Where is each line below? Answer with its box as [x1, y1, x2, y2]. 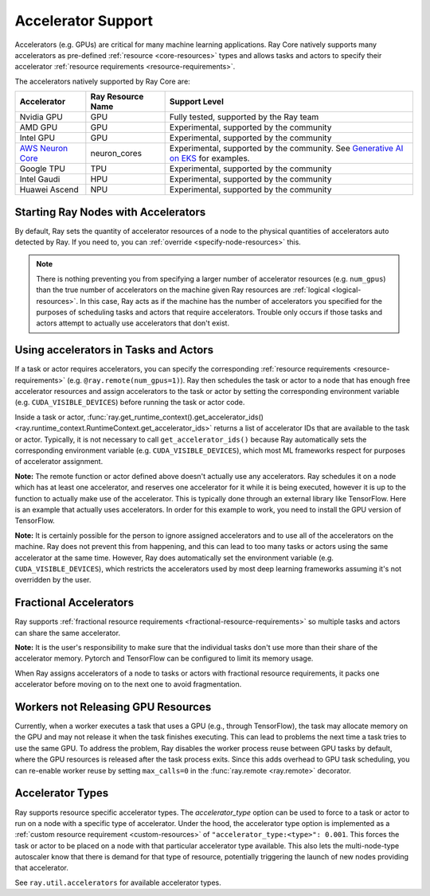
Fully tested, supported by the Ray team [169, 111, 319, 123]
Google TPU [19, 163, 65, 174]
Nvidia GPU [19, 111, 63, 123]
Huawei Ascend [19, 184, 79, 195]
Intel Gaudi [19, 173, 61, 185]
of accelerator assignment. [14, 457, 104, 466]
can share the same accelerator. [14, 628, 121, 637]
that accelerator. [14, 863, 69, 873]
